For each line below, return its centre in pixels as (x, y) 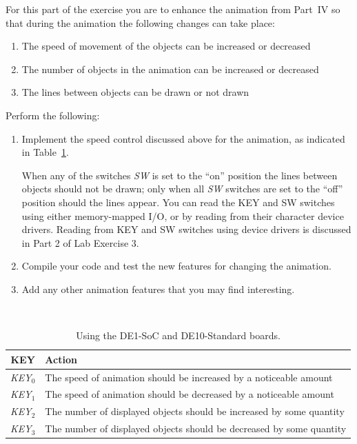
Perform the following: (53, 115)
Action (61, 359)
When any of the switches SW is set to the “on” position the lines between (180, 175)
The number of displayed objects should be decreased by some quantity (196, 428)
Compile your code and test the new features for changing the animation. (176, 266)
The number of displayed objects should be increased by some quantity (195, 411)
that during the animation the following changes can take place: (140, 22)
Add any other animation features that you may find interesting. (158, 289)
